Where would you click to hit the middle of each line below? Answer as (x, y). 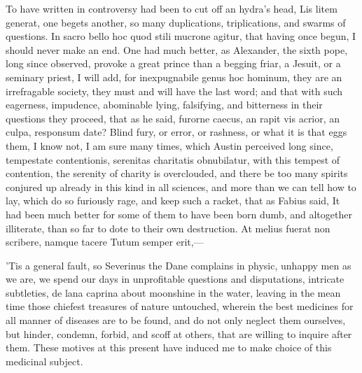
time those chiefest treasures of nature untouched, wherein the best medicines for (180, 306)
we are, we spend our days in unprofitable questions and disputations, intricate (175, 279)
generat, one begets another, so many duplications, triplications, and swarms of (176, 22)
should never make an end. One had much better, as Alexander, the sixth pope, (177, 49)
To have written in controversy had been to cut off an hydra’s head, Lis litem (172, 8)
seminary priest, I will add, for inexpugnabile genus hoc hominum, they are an (174, 77)
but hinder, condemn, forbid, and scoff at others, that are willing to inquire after (179, 333)
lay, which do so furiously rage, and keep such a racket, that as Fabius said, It (173, 200)
